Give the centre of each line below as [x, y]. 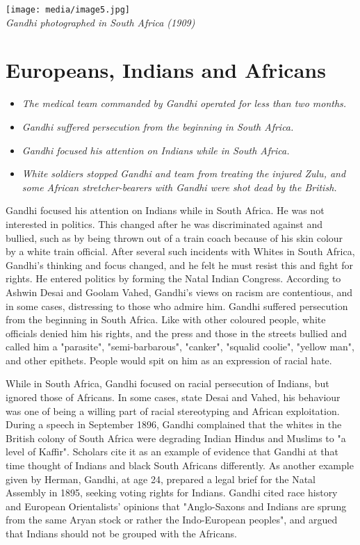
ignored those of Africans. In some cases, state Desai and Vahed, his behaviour [173, 397]
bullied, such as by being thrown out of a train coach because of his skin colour [174, 237]
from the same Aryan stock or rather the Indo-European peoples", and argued [172, 520]
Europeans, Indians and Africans [166, 70]
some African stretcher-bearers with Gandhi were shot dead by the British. [179, 187]
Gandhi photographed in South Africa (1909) [100, 22]
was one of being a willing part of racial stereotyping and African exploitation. [173, 410]
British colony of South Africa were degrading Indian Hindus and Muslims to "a [176, 438]
